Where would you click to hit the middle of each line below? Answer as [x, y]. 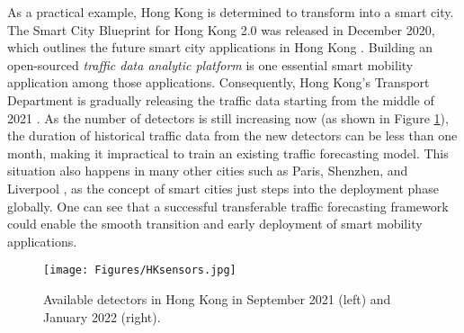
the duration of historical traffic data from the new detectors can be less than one [232, 135]
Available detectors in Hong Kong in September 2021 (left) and [217, 298]
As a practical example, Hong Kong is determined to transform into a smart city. [231, 12]
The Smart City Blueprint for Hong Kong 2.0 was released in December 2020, [221, 29]
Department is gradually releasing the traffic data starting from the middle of [221, 99]
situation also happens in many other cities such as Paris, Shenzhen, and [208, 171]
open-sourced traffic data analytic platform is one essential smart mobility [210, 64]
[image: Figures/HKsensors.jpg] [140, 270]
